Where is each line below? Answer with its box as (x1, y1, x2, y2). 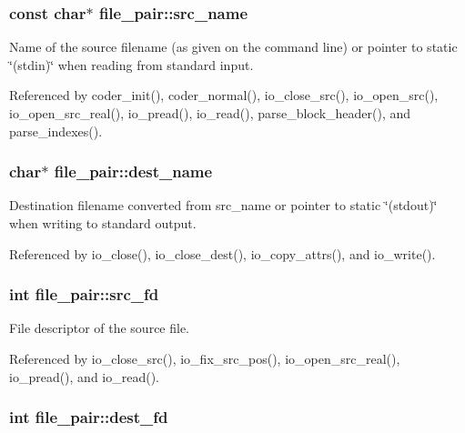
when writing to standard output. (9, 214, 197, 232)
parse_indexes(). (9, 121, 103, 140)
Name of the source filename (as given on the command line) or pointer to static (9, 37, 458, 56)
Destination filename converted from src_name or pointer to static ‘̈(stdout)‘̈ (9, 196, 438, 215)
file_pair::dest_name (54, 160, 213, 183)
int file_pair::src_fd (9, 283, 159, 306)
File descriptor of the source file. (9, 318, 190, 337)
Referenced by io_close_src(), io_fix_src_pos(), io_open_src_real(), (9, 349, 400, 368)
